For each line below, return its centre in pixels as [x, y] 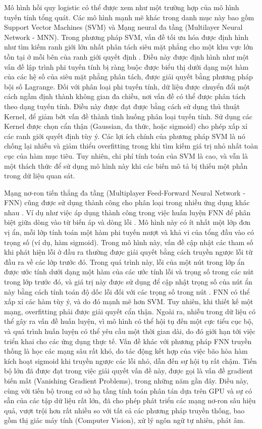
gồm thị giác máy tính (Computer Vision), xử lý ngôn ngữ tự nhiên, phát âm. [125, 420]
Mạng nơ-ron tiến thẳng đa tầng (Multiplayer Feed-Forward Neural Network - [125, 192]
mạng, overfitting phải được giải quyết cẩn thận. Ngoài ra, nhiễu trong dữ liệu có [130, 311]
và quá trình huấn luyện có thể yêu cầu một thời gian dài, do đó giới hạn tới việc [130, 331]
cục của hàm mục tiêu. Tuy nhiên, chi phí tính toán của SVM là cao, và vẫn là [126, 155]
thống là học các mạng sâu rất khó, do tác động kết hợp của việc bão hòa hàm [126, 351]
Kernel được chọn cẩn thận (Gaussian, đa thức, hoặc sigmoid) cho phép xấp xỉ [126, 126]
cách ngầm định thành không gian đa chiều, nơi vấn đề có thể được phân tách [125, 96]
